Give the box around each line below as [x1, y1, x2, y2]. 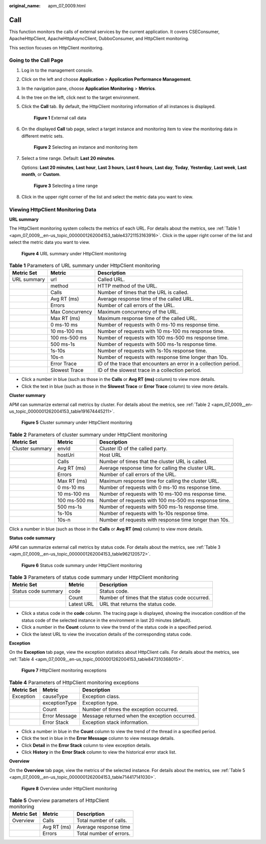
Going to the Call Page [9, 57, 64, 64]
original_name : [9, 3, 41, 8]
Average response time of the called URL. [98, 295, 194, 302]
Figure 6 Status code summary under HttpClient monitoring [21, 562, 142, 568]
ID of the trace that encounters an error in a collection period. [98, 361, 240, 367]
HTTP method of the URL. [98, 282, 158, 289]
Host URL [99, 452, 122, 459]
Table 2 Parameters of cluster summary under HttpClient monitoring [9, 431, 167, 438]
